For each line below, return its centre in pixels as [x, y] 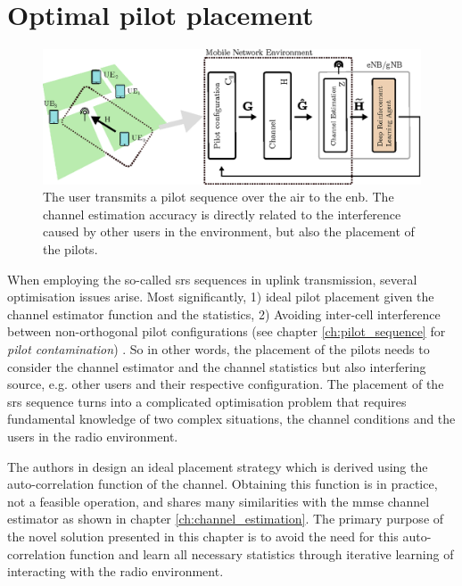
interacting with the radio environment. [115, 571]
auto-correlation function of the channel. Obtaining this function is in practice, [223, 484]
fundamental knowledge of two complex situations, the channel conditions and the [231, 419]
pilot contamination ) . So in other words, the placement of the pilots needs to [219, 349]
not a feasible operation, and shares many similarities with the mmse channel [219, 501]
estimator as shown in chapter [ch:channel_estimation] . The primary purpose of [226, 519]
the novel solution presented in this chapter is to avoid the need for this [203, 536]
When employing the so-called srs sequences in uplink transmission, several [212, 279]
